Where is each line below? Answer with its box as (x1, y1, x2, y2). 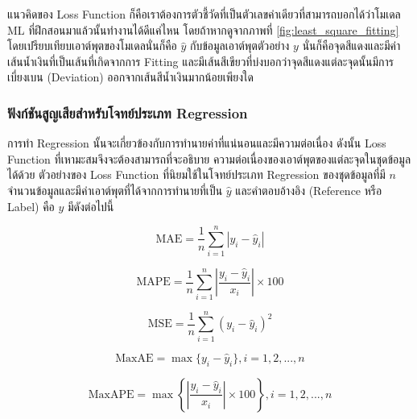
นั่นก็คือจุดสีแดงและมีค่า (302, 37, 401, 54)
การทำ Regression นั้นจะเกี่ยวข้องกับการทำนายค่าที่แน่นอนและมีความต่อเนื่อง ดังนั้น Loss (7, 135, 386, 151)
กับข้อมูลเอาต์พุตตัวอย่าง (190, 37, 290, 54)
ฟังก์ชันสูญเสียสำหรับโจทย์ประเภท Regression (7, 102, 248, 122)
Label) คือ (7, 197, 55, 214)
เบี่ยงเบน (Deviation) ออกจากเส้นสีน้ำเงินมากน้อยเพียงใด (7, 68, 254, 85)
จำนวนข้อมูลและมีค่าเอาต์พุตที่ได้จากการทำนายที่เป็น (7, 181, 223, 198)
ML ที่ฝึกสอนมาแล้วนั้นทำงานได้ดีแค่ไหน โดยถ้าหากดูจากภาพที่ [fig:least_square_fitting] (7, 21, 399, 38)
